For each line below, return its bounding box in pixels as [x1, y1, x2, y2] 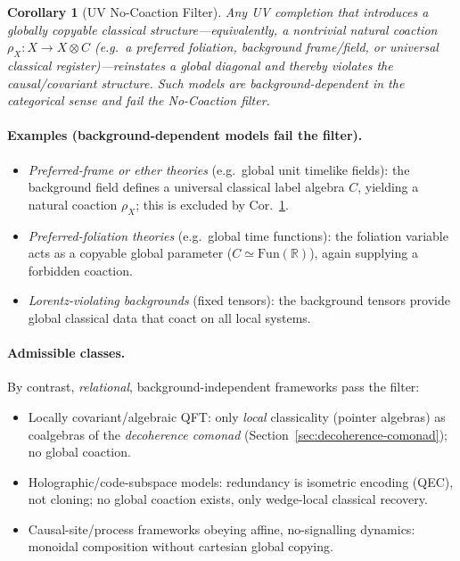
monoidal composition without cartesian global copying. [28, 537, 333, 556]
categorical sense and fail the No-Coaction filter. [7, 91, 270, 110]
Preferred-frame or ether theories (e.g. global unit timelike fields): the [28, 160, 410, 178]
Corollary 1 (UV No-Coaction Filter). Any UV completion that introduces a [7, 3, 429, 21]
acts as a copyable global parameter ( [28, 243, 233, 262]
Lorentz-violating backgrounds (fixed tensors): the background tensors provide [28, 291, 450, 309]
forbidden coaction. [28, 260, 133, 279]
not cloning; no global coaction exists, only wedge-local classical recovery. [28, 490, 428, 508]
